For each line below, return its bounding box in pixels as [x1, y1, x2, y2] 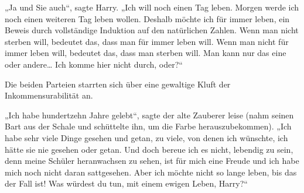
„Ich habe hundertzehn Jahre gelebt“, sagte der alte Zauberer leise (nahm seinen [5, 108, 294, 121]
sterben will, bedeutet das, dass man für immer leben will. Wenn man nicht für [5, 35, 289, 47]
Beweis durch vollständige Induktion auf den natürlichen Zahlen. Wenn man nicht [5, 24, 299, 36]
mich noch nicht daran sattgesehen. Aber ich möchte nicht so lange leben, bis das [5, 166, 297, 178]
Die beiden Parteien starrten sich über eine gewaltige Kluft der [5, 78, 231, 90]
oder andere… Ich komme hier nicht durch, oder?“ [5, 58, 183, 70]
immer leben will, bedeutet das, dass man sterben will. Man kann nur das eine [5, 47, 286, 59]
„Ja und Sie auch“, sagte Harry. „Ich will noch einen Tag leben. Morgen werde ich [5, 1, 299, 13]
